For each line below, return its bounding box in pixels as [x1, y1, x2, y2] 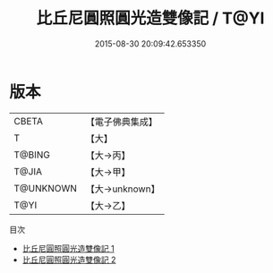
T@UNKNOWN [13, 182, 78, 194]
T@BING [13, 149, 51, 161]
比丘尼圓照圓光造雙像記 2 [21, 254, 116, 265]
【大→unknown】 [85, 183, 160, 195]
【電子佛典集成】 [85, 115, 158, 128]
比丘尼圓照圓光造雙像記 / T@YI [36, 8, 265, 29]
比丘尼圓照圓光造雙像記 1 [21, 243, 115, 253]
